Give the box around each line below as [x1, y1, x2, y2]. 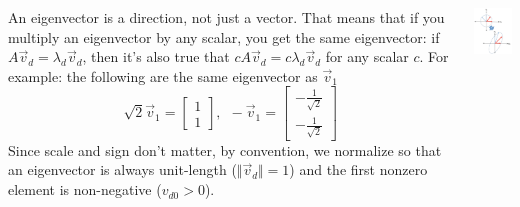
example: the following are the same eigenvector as [8, 65, 318, 86]
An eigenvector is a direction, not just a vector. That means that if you [8, 7, 445, 27]
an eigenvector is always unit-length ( [8, 159, 237, 180]
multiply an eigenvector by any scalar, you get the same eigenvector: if [8, 26, 440, 47]
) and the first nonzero [289, 159, 428, 180]
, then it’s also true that [82, 46, 230, 67]
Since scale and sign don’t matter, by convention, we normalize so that [8, 139, 442, 160]
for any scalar [325, 46, 409, 67]
